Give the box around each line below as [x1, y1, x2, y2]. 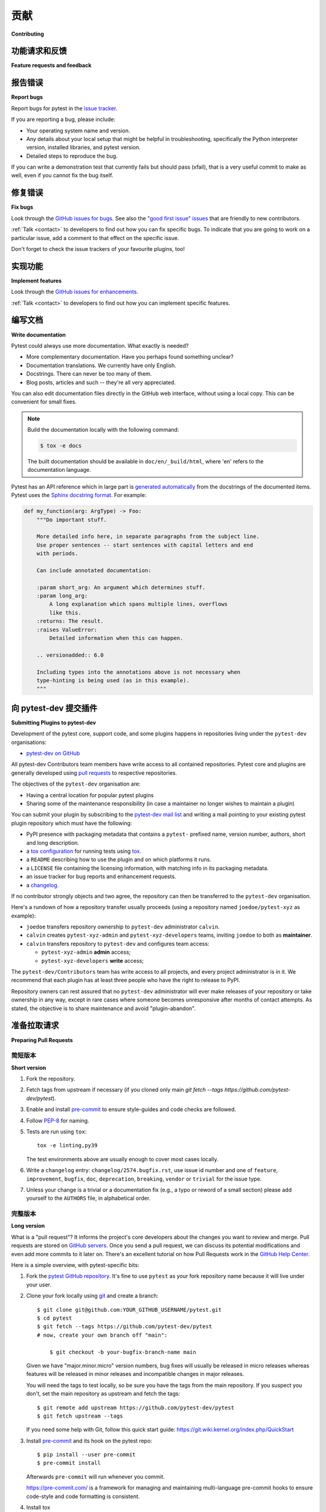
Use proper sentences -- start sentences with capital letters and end [36, 541, 254, 549]
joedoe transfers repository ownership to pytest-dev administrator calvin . [26, 923, 220, 931]
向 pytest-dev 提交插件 [11, 703, 98, 713]
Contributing [11, 30, 45, 37]
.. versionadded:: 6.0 [36, 651, 104, 659]
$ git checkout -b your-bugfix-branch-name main [49, 1349, 196, 1355]
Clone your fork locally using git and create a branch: [26, 1292, 159, 1300]
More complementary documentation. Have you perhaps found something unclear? [26, 353, 234, 360]
